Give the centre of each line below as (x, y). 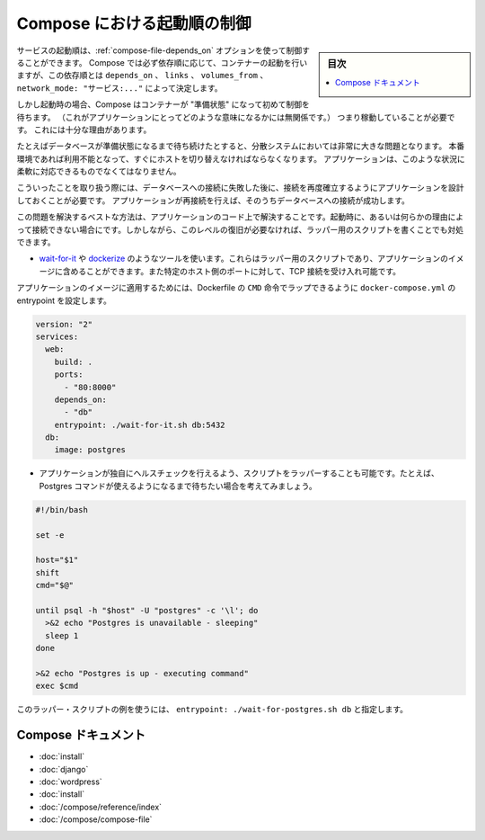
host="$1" (57, 560)
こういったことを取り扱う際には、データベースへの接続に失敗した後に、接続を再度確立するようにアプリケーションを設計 (240, 188)
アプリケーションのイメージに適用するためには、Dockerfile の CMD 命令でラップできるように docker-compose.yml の (236, 288)
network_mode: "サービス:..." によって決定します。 (120, 88)
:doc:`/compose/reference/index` (100, 807)
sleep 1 (62, 635)
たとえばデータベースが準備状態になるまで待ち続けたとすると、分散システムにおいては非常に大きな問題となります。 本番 (241, 146)
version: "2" (64, 324)
